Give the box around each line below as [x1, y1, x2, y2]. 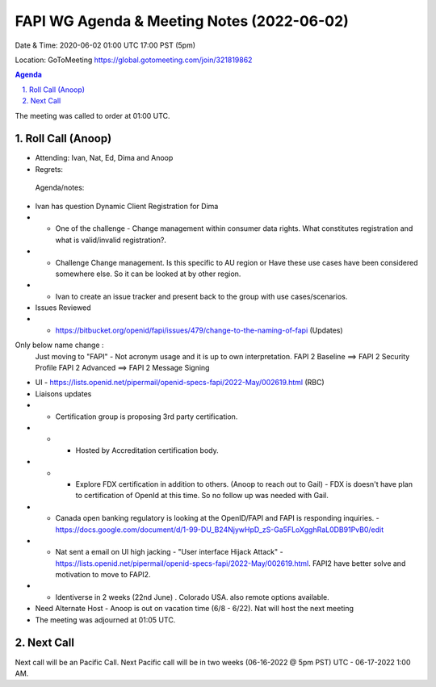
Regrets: [35, 164, 64, 174]
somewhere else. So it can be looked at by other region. [55, 269, 241, 279]
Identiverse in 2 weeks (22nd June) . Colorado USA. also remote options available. [55, 592, 330, 601]
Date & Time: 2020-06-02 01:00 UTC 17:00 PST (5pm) [15, 40, 196, 50]
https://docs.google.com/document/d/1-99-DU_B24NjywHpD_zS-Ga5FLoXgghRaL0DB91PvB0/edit [55, 525, 384, 534]
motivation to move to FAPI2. [55, 570, 151, 580]
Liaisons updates [35, 388, 92, 399]
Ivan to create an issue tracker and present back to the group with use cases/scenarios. [55, 291, 348, 301]
